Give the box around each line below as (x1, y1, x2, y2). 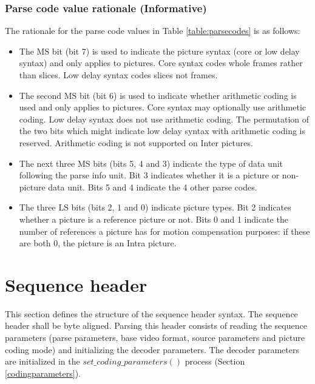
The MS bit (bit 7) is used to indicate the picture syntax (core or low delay (19, 44, 300, 57)
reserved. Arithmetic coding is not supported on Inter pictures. (19, 136, 253, 149)
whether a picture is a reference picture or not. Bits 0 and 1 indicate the (19, 212, 288, 225)
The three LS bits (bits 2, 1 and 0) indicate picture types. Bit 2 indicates (19, 201, 291, 214)
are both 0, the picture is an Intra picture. (19, 237, 177, 249)
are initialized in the (5, 355, 80, 368)
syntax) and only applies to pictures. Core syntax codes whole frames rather (19, 56, 303, 69)
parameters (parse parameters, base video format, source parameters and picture (5, 331, 305, 344)
